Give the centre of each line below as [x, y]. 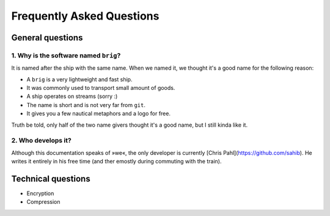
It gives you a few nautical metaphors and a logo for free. [99, 114]
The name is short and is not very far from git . [86, 105]
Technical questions [51, 179]
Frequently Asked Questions [85, 16]
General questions [47, 38]
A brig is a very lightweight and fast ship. [79, 79]
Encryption [40, 193]
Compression [43, 202]
